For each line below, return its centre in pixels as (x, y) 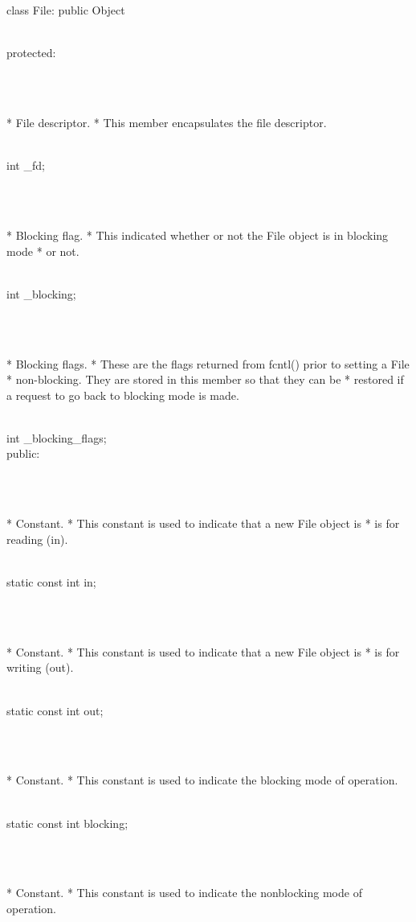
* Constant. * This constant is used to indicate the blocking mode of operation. (202, 780)
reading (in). (37, 539)
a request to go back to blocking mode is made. (123, 395)
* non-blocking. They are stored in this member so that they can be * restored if (205, 379)
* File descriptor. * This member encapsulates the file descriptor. (167, 122)
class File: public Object (66, 10)
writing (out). (40, 667)
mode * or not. (43, 251)
